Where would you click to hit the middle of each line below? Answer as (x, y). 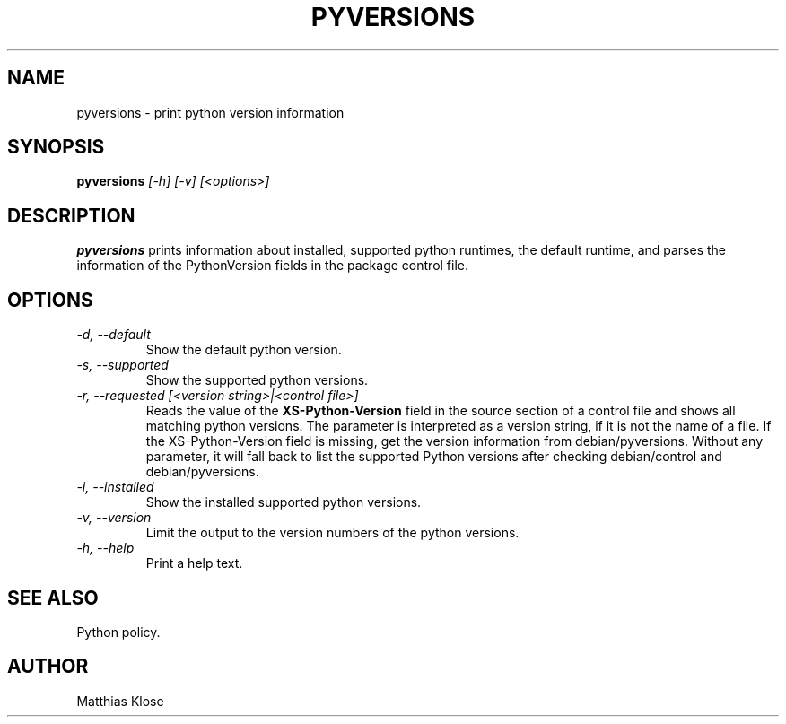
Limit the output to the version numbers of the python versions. (332, 533)
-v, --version (114, 518)
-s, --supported (122, 365)
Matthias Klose (120, 701)
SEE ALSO (53, 598)
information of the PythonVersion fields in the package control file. (273, 266)
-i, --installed (115, 487)
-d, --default (114, 335)
